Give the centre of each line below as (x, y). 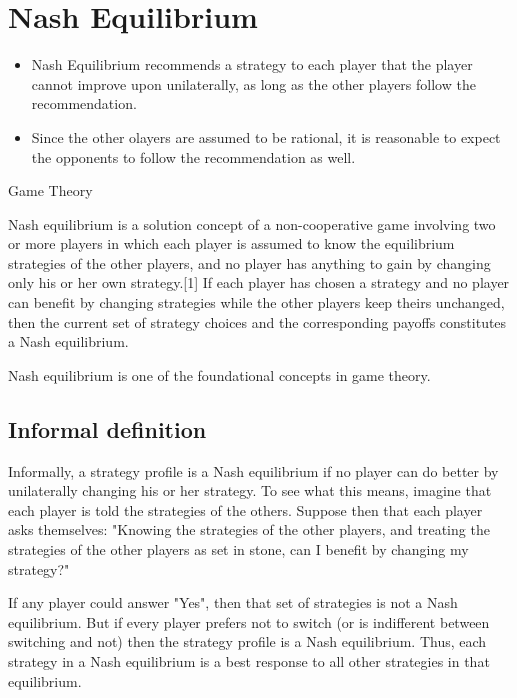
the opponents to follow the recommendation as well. (193, 156)
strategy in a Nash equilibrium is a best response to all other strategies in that (249, 660)
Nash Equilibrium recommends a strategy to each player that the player (252, 64)
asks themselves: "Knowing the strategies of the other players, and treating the (249, 529)
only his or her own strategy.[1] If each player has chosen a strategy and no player (259, 282)
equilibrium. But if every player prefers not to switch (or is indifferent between (249, 621)
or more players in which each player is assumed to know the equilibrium (231, 243)
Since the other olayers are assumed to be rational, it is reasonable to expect (266, 136)
